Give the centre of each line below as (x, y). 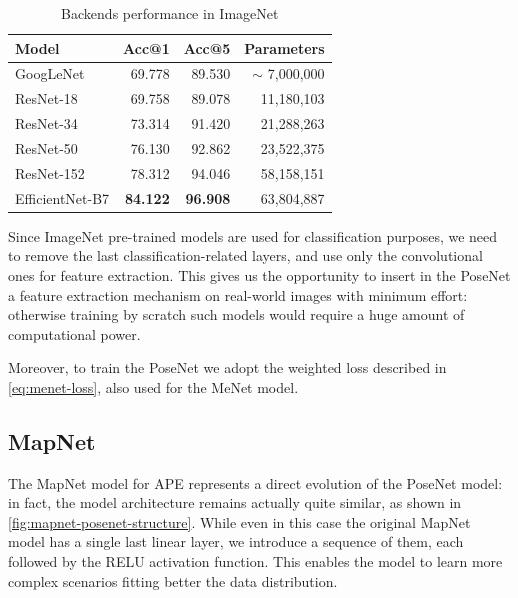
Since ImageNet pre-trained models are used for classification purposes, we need (253, 235)
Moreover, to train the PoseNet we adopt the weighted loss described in (227, 367)
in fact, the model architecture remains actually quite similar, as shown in (235, 502)
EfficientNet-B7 (62, 197)
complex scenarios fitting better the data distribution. (173, 580)
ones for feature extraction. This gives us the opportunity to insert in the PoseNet (259, 274)
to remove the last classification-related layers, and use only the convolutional (245, 255)
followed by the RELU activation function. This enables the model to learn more (255, 561)
